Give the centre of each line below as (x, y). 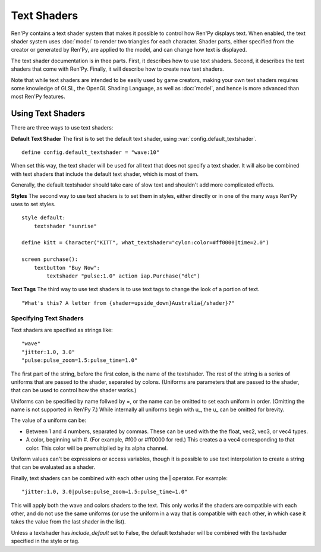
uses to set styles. (33, 204)
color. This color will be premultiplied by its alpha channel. (97, 448)
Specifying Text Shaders (47, 318)
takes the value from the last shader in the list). (68, 522)
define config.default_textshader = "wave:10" (91, 152)
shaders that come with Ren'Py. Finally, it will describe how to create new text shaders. (117, 69)
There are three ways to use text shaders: (62, 128)
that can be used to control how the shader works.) (74, 390)
